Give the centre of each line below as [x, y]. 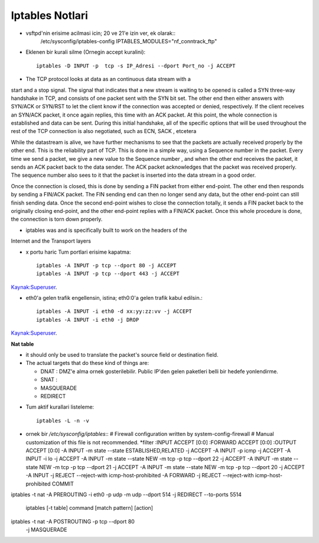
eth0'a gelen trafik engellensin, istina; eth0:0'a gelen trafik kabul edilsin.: [114, 298]
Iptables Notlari [50, 15]
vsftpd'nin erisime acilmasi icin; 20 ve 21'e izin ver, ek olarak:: [101, 33]
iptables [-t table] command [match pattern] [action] [89, 508]
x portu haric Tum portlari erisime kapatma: [78, 252]
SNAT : [49, 380]
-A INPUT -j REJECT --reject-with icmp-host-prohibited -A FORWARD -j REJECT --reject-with [140, 476]
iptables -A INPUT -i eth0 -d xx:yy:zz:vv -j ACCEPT [114, 311]
